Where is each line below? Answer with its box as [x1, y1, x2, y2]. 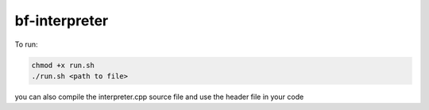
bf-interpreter [14, 12, 109, 29]
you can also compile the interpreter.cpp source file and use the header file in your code [14, 92, 304, 101]
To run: [14, 40, 39, 49]
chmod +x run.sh [31, 60, 95, 70]
